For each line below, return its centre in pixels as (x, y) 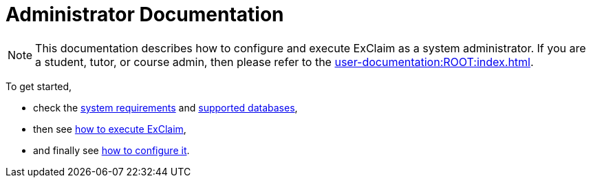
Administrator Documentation (145, 14)
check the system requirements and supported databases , (165, 107)
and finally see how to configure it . (111, 150)
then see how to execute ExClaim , (110, 129)
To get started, (39, 86)
